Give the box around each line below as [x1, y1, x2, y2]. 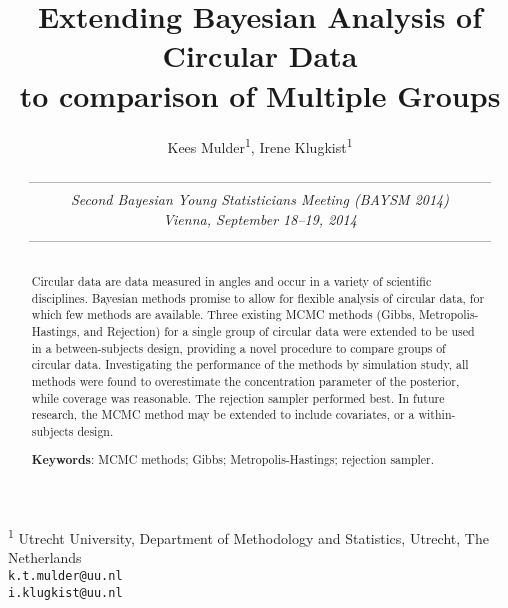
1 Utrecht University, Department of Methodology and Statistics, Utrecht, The [8, 525, 489, 548]
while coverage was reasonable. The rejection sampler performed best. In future [31, 389, 445, 406]
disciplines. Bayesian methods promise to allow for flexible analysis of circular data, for [31, 289, 485, 306]
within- [418, 406, 456, 423]
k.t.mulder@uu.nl [8, 568, 123, 583]
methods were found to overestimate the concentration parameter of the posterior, [31, 372, 460, 389]
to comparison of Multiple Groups [19, 74, 501, 115]
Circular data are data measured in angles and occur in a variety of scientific [31, 272, 432, 289]
